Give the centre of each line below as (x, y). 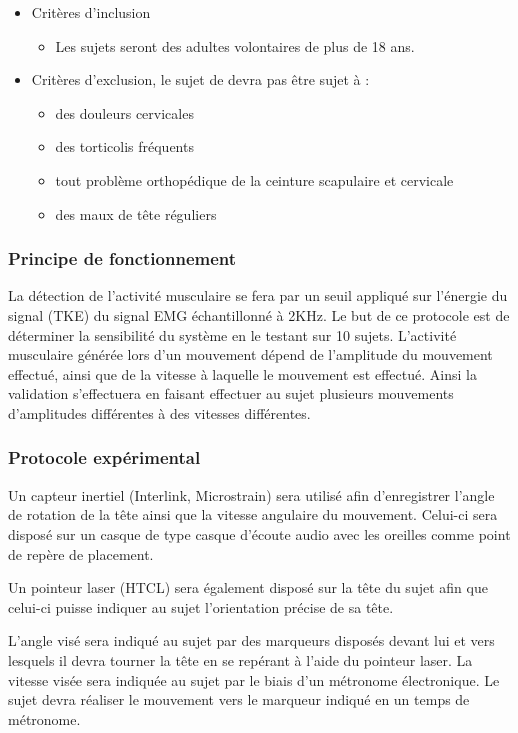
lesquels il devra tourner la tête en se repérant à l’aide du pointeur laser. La (240, 659)
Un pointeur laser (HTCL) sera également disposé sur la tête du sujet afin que (248, 587)
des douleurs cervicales (124, 112)
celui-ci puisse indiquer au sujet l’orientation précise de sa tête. (201, 606)
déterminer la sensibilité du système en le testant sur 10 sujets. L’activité (232, 334)
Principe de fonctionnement (122, 258)
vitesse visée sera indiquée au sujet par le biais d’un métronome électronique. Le (254, 679)
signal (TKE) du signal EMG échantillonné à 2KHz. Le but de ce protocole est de (259, 314)
